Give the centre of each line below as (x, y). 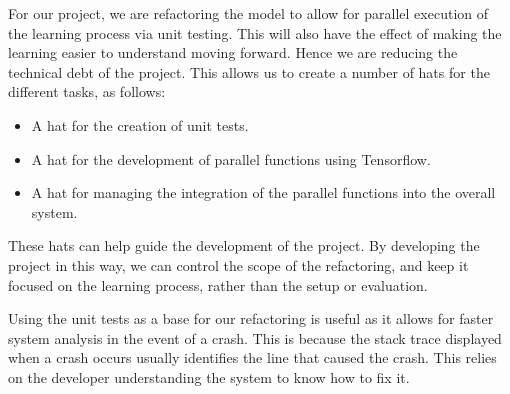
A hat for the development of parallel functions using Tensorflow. (231, 158)
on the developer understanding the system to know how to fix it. (209, 376)
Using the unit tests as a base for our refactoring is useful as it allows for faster (251, 318)
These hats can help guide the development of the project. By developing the (244, 245)
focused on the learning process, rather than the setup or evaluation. (218, 284)
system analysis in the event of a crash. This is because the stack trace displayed (255, 337)
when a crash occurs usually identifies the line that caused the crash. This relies (252, 357)
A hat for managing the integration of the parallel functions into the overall (263, 192)
